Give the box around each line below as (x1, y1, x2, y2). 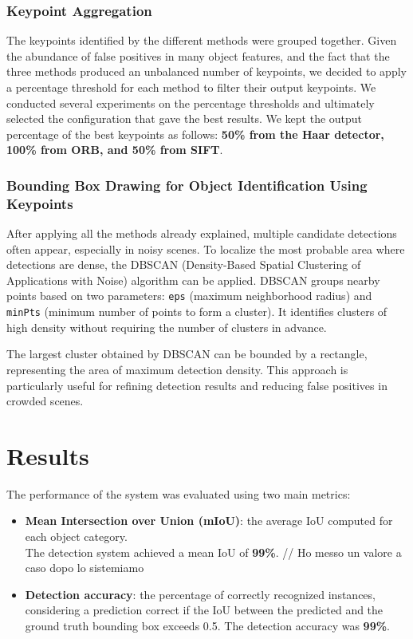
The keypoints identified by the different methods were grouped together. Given (6, 32, 397, 49)
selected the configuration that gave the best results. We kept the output (6, 110, 363, 127)
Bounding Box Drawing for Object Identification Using (6, 175, 368, 195)
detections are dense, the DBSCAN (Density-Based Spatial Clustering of (6, 256, 361, 273)
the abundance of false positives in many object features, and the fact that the (6, 47, 390, 64)
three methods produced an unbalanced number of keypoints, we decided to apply (6, 63, 407, 80)
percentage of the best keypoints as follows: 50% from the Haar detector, (6, 125, 384, 142)
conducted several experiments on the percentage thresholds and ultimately (6, 94, 375, 111)
